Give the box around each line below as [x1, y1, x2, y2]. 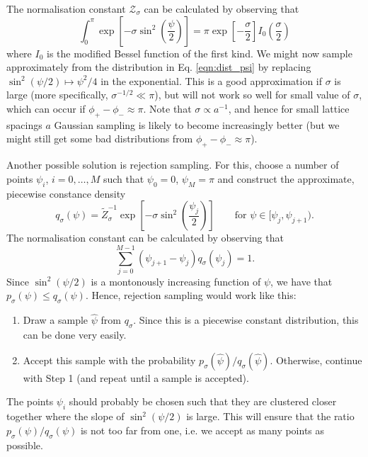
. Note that [143, 101, 192, 115]
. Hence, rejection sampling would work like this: [85, 288, 297, 303]
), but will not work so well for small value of [154, 87, 350, 102]
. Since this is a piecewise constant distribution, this [133, 312, 359, 327]
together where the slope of [6, 409, 125, 424]
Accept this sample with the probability [23, 352, 196, 367]
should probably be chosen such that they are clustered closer [69, 394, 337, 409]
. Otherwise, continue [270, 352, 362, 367]
